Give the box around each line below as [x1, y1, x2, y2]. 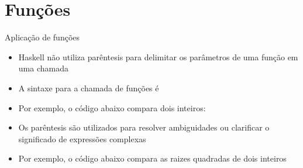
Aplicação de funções [5, 31, 80, 43]
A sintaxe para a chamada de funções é [18, 81, 159, 94]
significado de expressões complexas [18, 132, 146, 145]
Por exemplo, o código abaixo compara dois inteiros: [18, 101, 206, 114]
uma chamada [18, 62, 68, 74]
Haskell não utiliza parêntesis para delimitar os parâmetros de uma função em [18, 50, 298, 63]
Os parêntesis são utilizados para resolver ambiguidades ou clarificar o [18, 121, 270, 133]
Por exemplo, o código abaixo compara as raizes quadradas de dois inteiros [18, 152, 287, 164]
